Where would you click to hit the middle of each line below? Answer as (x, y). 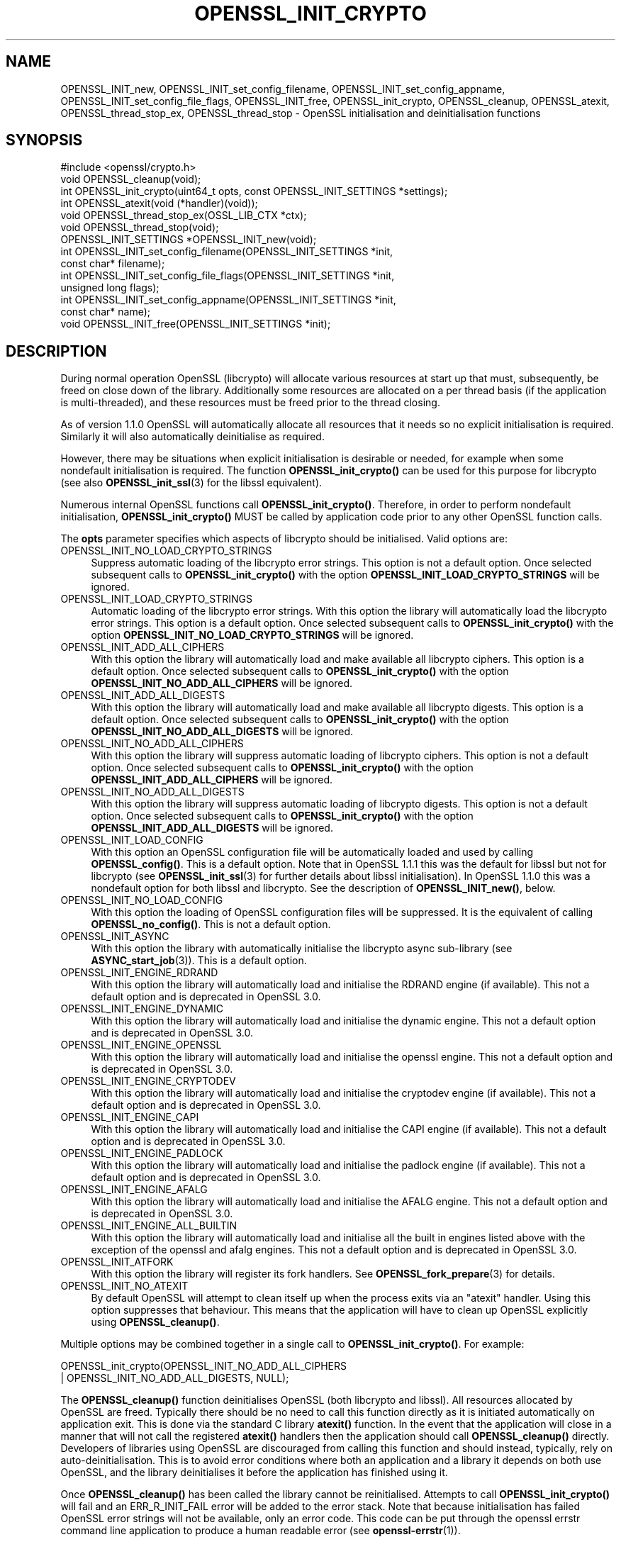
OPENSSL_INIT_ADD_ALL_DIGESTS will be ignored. (212, 828)
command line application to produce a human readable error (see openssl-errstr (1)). (261, 1531)
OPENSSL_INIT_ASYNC (115, 937)
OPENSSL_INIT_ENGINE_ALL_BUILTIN (149, 1226)
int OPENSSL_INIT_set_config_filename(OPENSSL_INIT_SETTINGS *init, (226, 252)
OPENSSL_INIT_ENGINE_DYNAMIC (142, 1009)
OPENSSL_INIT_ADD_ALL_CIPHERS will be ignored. (212, 780)
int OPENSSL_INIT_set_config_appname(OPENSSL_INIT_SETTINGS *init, (228, 300)
